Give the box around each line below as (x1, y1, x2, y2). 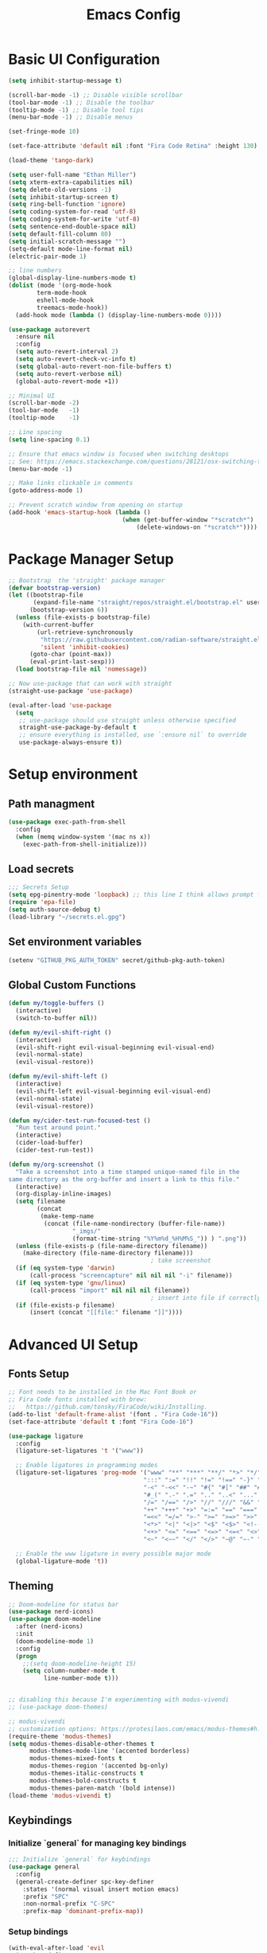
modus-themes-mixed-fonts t (29, 1755, 123, 1763)
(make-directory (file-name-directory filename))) (22, 1249, 194, 1258)
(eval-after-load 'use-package (8, 701, 112, 710)
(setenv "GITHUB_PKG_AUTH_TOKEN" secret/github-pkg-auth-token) (8, 956, 226, 965)
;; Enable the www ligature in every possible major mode (15, 1549, 212, 1558)
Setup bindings (8, 1926, 69, 1937)
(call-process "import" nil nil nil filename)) (29, 1286, 191, 1294)
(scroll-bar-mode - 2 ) (8, 399, 80, 407)
